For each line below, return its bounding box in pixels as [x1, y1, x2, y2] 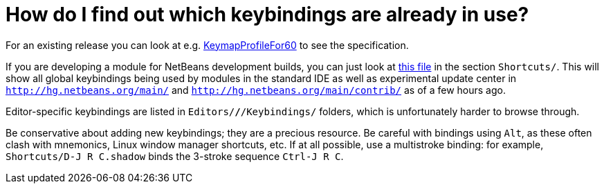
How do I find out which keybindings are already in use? [6, 3, 529, 26]
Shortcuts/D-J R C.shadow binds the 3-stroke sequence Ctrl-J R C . [6, 150, 344, 162]
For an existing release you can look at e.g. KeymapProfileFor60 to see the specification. [6, 39, 409, 51]
